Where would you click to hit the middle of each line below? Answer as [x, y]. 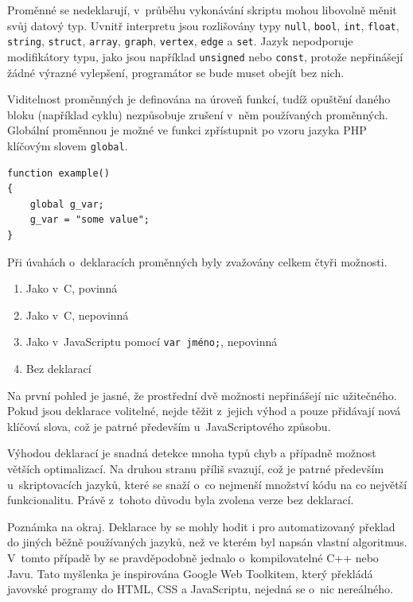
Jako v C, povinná [72, 288]
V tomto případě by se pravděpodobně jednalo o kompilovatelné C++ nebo [193, 557]
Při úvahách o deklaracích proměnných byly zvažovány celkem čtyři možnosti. [197, 261]
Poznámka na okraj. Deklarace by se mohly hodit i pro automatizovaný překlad [201, 526]
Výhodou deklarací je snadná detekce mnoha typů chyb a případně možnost [192, 453]
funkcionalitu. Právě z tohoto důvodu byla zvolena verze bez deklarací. [181, 500]
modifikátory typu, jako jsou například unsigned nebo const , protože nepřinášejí [205, 56]
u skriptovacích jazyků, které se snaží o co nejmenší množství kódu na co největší [207, 484]
